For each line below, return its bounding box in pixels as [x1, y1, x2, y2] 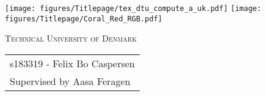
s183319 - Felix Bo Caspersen [10, 56, 135, 70]
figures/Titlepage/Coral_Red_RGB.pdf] [5, 14, 162, 23]
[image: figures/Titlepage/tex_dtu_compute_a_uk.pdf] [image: [5, 4, 261, 13]
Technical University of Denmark [5, 32, 137, 45]
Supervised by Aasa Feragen [10, 73, 131, 88]
